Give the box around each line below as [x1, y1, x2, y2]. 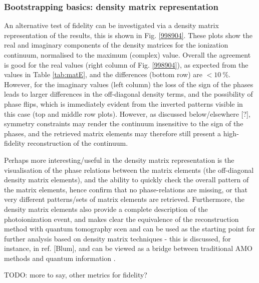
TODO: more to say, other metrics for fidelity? [4, 269, 147, 280]
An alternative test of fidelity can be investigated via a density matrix [4, 20, 219, 31]
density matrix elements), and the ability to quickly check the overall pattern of [4, 174, 249, 185]
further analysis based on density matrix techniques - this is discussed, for [4, 233, 231, 243]
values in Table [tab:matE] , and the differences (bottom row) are [4, 69, 202, 80]
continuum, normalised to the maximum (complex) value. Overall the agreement [4, 50, 251, 60]
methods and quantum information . [4, 252, 116, 263]
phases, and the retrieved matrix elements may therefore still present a [4, 128, 221, 138]
